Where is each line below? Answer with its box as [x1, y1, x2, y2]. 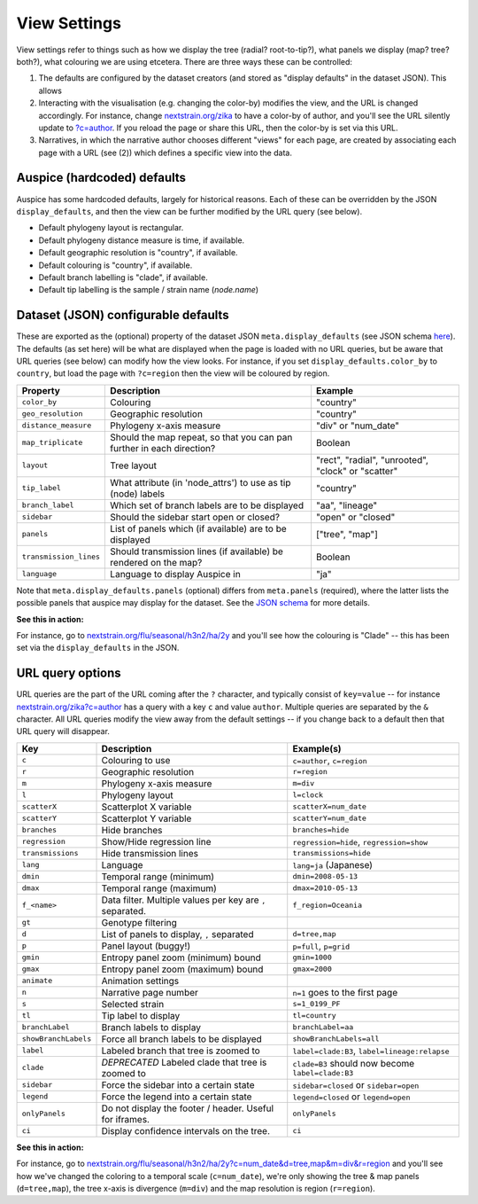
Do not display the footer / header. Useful [101, 1102, 274, 1114]
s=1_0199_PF [292, 999, 341, 1009]
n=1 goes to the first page [292, 986, 398, 998]
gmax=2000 [292, 965, 332, 974]
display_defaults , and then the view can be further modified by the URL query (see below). [16, 206, 363, 216]
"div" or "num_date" [315, 419, 400, 432]
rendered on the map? [110, 556, 203, 568]
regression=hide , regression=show [292, 835, 428, 848]
